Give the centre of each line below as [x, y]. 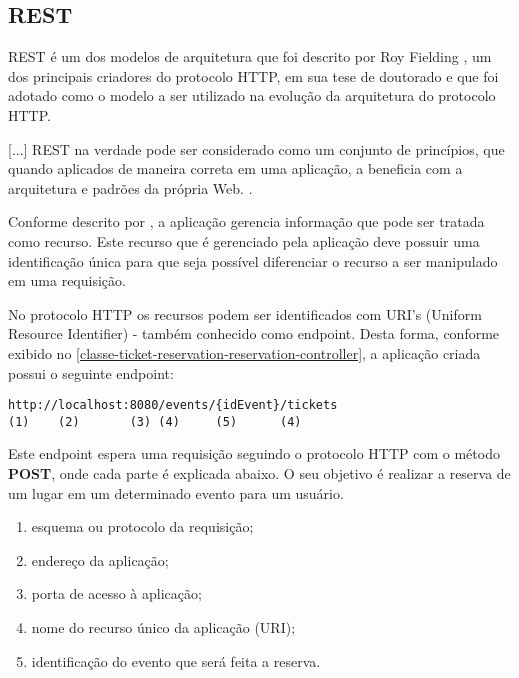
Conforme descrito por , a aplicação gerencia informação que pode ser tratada [246, 221]
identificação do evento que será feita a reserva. [176, 660]
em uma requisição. [67, 280]
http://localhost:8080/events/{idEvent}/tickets [173, 405]
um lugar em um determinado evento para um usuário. [176, 492]
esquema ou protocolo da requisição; [142, 526]
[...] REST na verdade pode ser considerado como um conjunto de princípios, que [256, 148]
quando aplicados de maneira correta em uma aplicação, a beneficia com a [235, 168]
